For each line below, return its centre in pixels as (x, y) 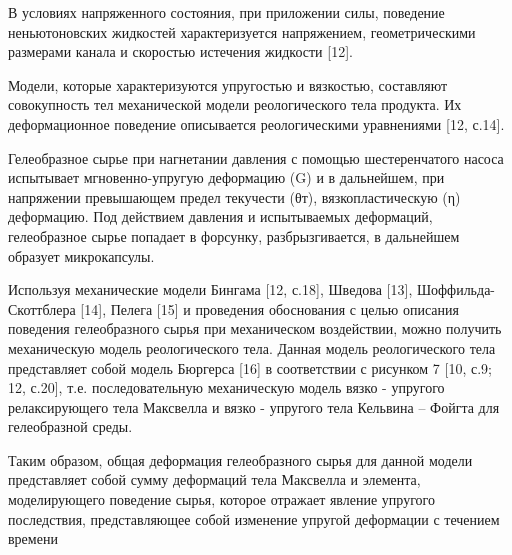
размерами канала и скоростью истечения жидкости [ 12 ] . (180, 51)
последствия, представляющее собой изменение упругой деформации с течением (254, 518)
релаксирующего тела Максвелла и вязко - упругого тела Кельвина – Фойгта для (254, 406)
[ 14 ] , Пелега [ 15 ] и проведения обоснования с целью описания (269, 308)
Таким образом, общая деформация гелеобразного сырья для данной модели (240, 459)
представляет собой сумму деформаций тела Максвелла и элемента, (214, 479)
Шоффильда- (456, 289)
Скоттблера (42, 308)
